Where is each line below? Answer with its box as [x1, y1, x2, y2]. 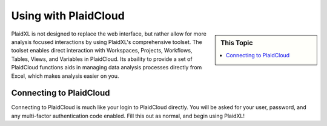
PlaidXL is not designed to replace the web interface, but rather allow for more [11, 30, 207, 37]
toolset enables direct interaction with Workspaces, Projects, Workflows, [11, 47, 193, 54]
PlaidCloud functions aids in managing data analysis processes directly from [11, 64, 202, 71]
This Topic [220, 39, 253, 47]
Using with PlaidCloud [11, 9, 125, 22]
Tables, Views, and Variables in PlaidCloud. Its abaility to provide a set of [11, 55, 193, 63]
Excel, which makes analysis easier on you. [11, 72, 119, 80]
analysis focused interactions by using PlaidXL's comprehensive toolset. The [11, 38, 202, 45]
